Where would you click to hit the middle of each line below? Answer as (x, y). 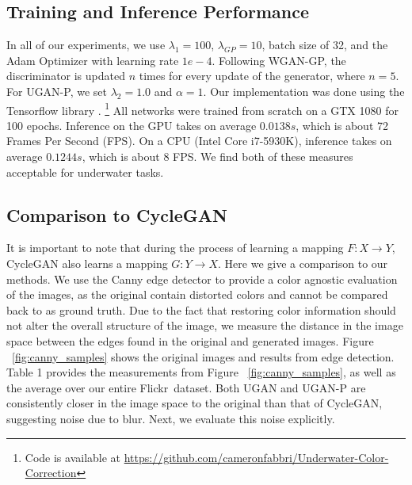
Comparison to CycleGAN (117, 214)
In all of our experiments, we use (86, 45)
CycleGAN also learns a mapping (87, 263)
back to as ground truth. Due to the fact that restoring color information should (201, 309)
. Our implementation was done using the (304, 91)
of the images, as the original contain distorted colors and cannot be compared (197, 294)
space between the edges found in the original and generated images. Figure (190, 340)
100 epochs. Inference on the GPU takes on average (132, 125)
